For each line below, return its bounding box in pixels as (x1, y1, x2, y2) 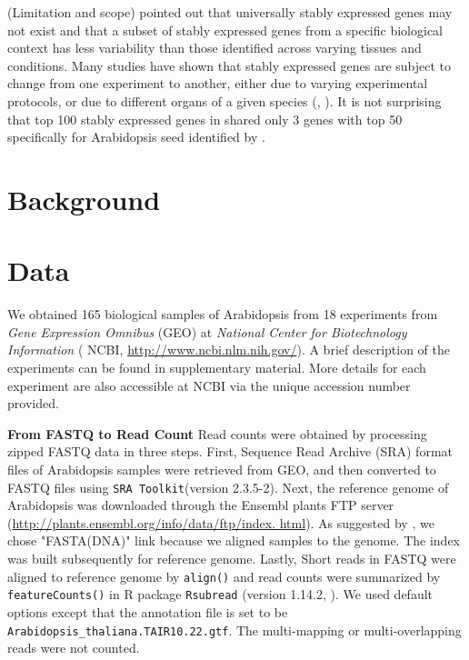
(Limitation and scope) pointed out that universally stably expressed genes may (7, 3, 453, 21)
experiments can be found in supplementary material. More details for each (7, 358, 426, 377)
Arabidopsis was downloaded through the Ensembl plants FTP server (7, 495, 394, 515)
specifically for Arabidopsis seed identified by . (7, 127, 265, 146)
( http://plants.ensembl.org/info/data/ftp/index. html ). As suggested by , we (7, 513, 434, 532)
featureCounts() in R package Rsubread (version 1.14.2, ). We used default (7, 585, 434, 604)
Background (7, 180, 161, 217)
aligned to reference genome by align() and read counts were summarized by (7, 566, 441, 585)
